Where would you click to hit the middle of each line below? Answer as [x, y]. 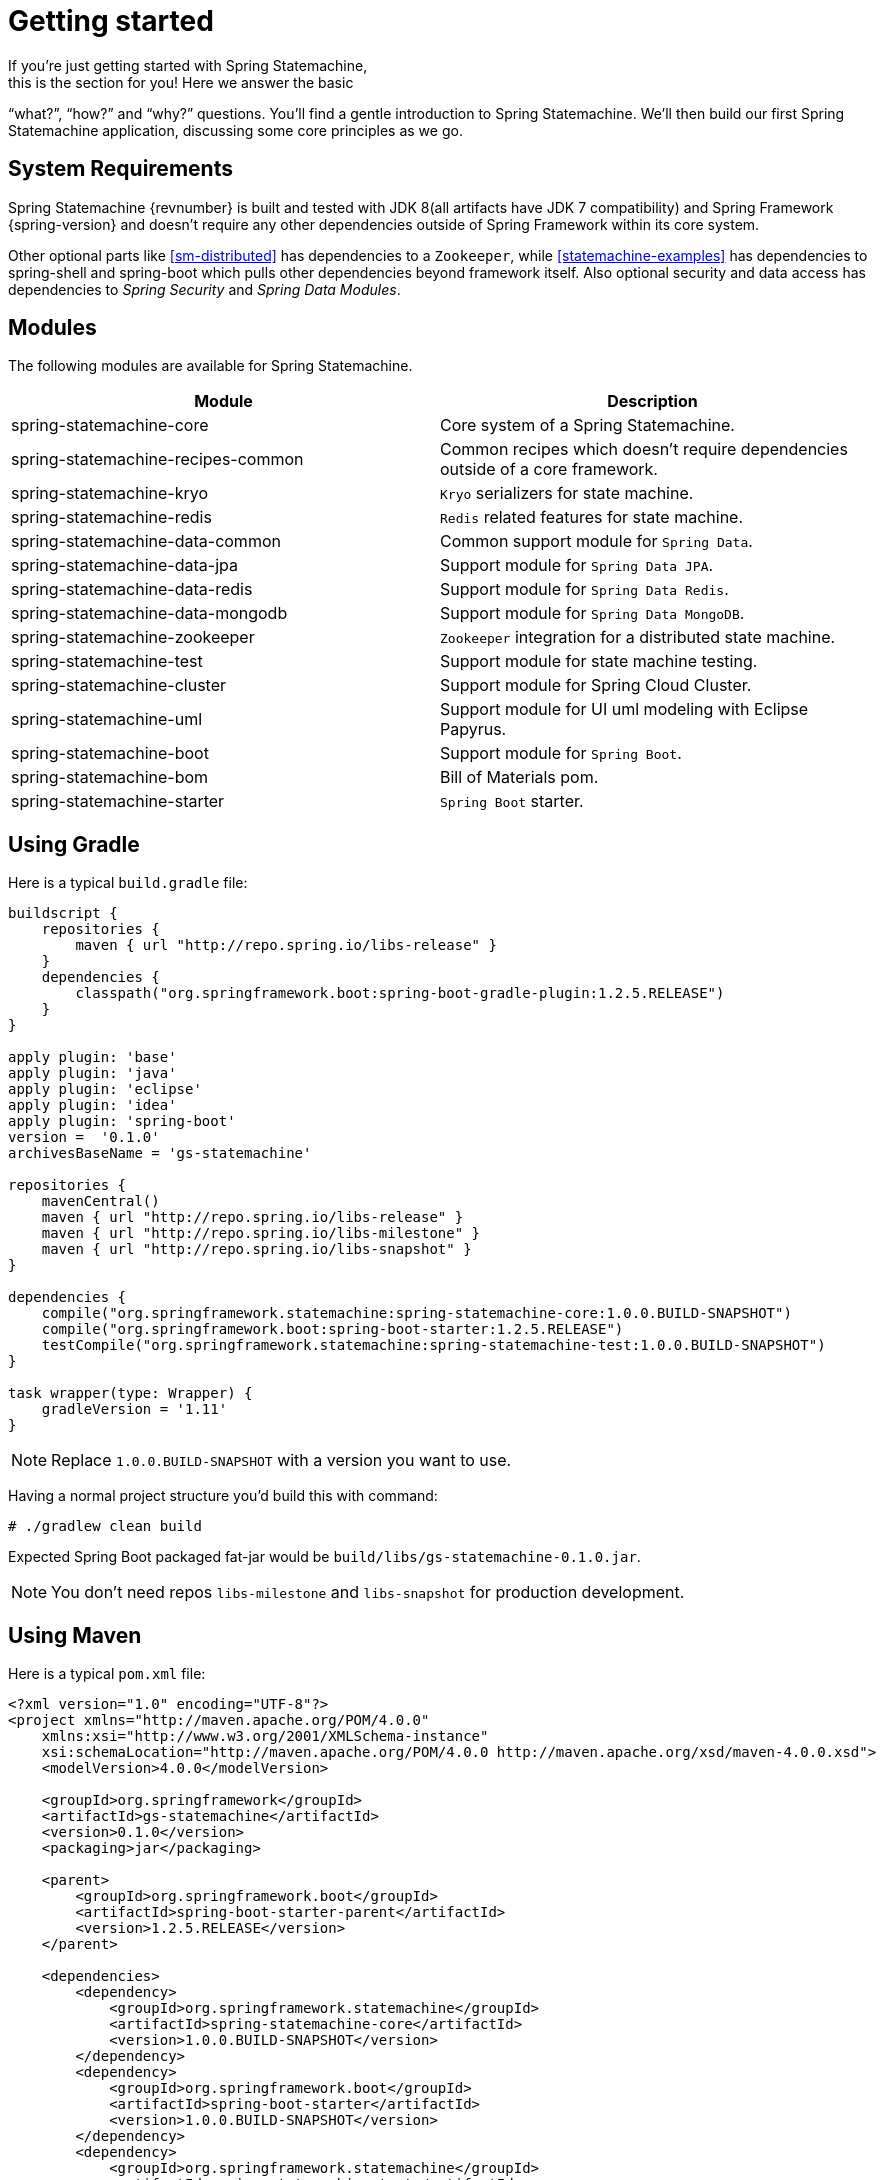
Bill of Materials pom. [519, 777]
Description [652, 401]
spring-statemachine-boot [110, 753]
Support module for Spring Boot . [561, 753]
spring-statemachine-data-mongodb [149, 613]
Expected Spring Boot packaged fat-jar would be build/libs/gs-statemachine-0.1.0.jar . [324, 1557]
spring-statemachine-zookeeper [133, 637]
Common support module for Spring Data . [596, 541]
